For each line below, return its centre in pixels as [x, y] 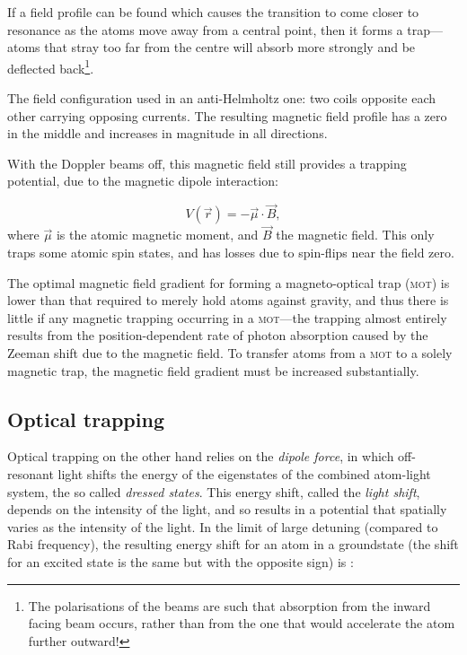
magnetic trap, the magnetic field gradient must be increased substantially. [213, 370]
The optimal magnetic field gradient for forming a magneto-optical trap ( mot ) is [229, 282]
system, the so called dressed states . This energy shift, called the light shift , [214, 491]
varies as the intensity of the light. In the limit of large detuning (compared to [223, 526]
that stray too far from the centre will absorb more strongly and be [230, 47]
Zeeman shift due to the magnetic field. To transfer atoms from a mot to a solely [230, 353]
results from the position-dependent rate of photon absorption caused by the [218, 335]
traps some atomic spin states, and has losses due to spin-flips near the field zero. [231, 253]
